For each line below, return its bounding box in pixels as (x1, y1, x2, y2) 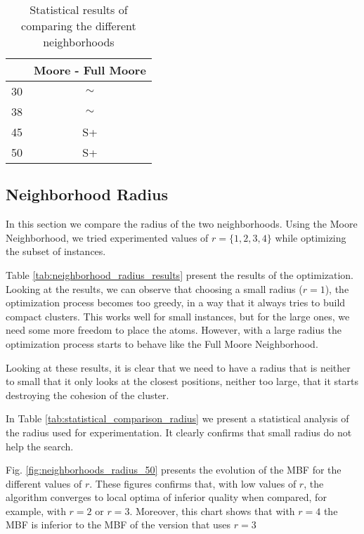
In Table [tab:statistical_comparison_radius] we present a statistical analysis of (6, 411, 349, 426)
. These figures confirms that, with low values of (89, 476, 297, 490)
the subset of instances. (6, 244, 106, 259)
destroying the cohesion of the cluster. (6, 387, 169, 402)
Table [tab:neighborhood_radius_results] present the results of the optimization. (6, 267, 354, 282)
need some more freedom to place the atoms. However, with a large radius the (6, 323, 342, 337)
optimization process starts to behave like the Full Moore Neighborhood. (6, 336, 318, 351)
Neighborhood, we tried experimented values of (6, 230, 209, 245)
